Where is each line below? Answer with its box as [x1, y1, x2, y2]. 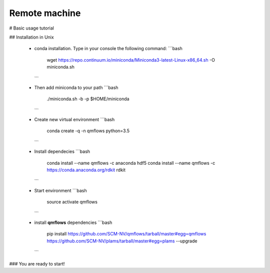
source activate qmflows [46, 199, 97, 205]
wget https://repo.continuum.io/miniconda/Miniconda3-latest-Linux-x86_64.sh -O [46, 57, 215, 63]
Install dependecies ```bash [34, 148, 90, 155]
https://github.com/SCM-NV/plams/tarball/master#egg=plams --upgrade [46, 238, 197, 244]
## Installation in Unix [9, 34, 54, 40]
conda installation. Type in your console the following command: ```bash [34, 46, 182, 52]
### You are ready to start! [9, 260, 65, 266]
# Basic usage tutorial [9, 25, 54, 31]
